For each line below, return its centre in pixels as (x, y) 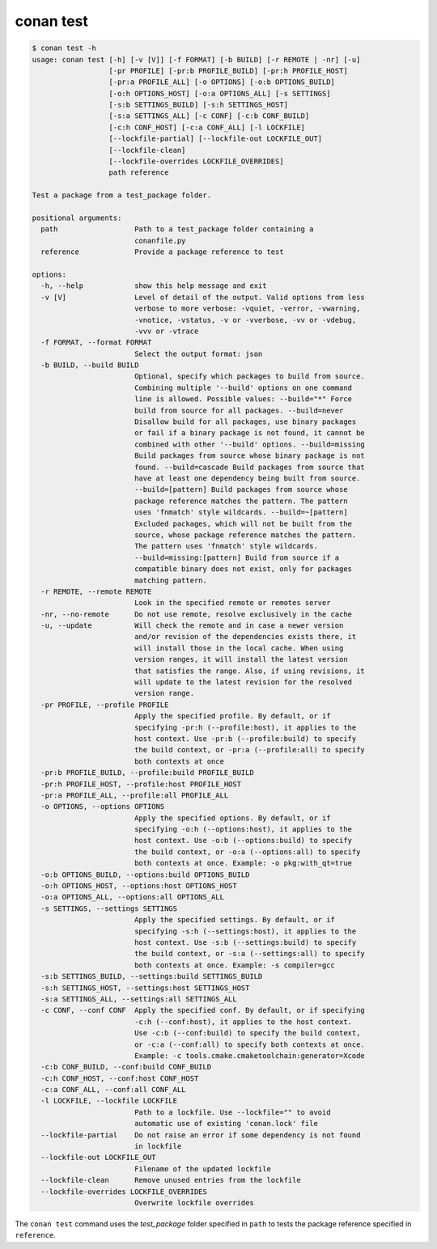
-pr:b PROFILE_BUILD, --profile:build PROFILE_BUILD (147, 773)
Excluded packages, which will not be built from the (243, 523)
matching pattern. (171, 580)
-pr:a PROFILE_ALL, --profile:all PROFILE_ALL (135, 795)
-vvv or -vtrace (166, 331)
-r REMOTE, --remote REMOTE (96, 591)
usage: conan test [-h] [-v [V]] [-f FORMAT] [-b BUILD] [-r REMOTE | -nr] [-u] (196, 59)
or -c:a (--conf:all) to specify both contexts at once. (250, 1044)
